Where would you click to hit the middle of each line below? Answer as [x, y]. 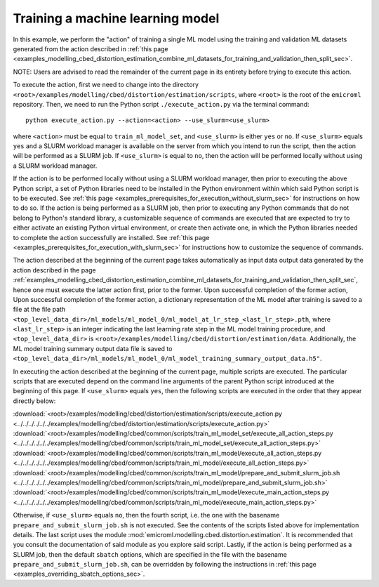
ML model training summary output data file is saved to [93, 348]
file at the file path [39, 310]
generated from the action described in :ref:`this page [91, 48]
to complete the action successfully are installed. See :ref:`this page [111, 237]
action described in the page [54, 270]
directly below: [34, 401]
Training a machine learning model [116, 18]
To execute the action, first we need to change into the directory [106, 85]
